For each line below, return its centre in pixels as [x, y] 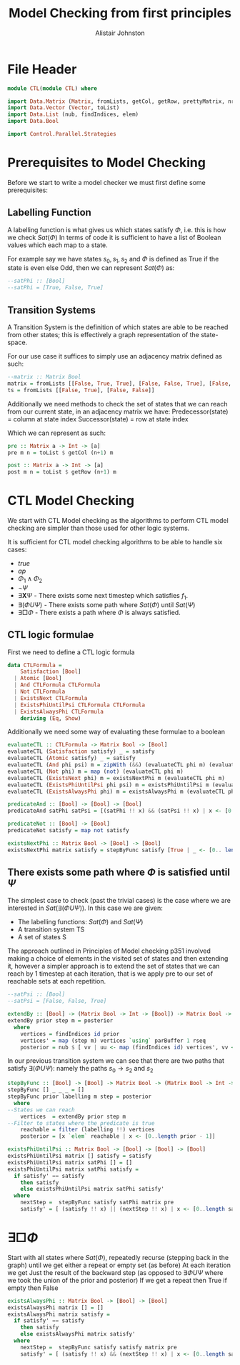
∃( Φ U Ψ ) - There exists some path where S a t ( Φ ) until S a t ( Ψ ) [106, 604]
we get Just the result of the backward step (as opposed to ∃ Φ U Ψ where [115, 1272]
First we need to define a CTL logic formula [71, 652]
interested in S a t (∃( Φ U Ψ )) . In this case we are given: [85, 908]
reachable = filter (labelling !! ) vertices [87, 1130]
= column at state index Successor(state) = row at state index [98, 419]
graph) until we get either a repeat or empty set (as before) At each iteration [119, 1265]
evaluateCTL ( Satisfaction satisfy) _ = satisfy [81, 751]
